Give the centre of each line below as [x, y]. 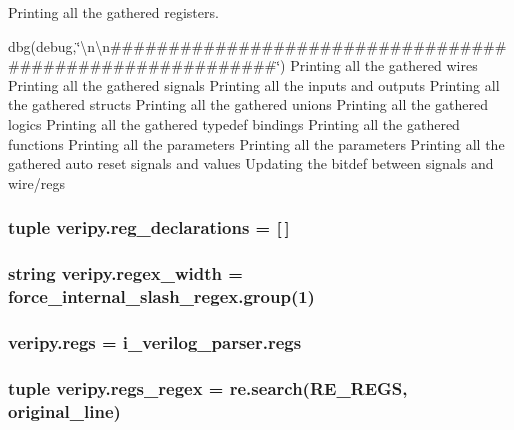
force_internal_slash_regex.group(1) [161, 296]
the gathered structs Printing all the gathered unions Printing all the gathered [248, 104]
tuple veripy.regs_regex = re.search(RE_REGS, [208, 387]
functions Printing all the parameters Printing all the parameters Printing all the [256, 143]
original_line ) [64, 410]
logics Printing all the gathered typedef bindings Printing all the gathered [234, 123]
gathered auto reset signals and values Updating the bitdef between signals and [251, 163]
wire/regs [36, 182]
